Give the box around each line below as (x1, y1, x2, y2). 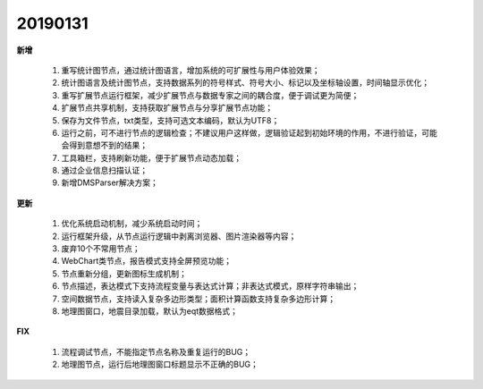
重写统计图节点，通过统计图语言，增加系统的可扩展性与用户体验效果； (61, 64, 320, 75)
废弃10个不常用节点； (61, 243, 140, 254)
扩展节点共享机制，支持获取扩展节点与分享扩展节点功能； (61, 103, 273, 114)
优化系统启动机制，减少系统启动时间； (61, 218, 203, 229)
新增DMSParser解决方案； (61, 177, 158, 188)
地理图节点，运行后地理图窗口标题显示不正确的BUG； (61, 359, 259, 370)
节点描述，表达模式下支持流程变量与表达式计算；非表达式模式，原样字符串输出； (61, 281, 360, 292)
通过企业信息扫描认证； (61, 165, 148, 176)
